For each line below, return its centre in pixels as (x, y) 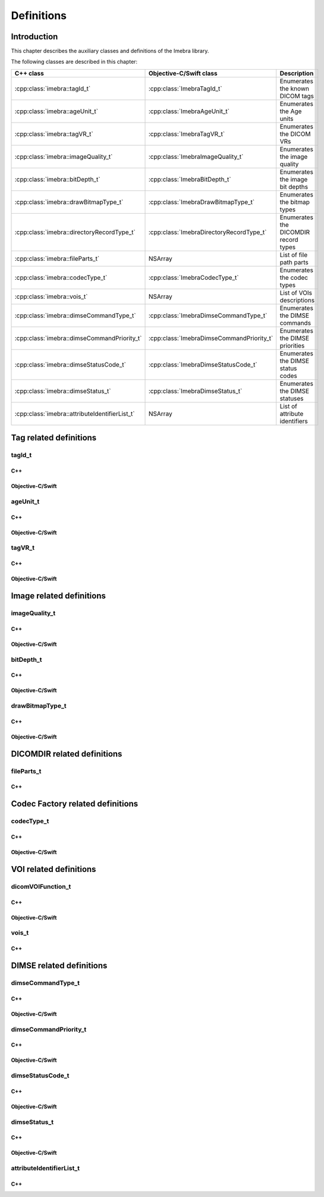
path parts (294, 262)
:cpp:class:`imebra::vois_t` (51, 296)
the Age (291, 111)
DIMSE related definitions (59, 965)
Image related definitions (59, 596)
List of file (294, 255)
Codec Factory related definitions (75, 804)
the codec (294, 277)
